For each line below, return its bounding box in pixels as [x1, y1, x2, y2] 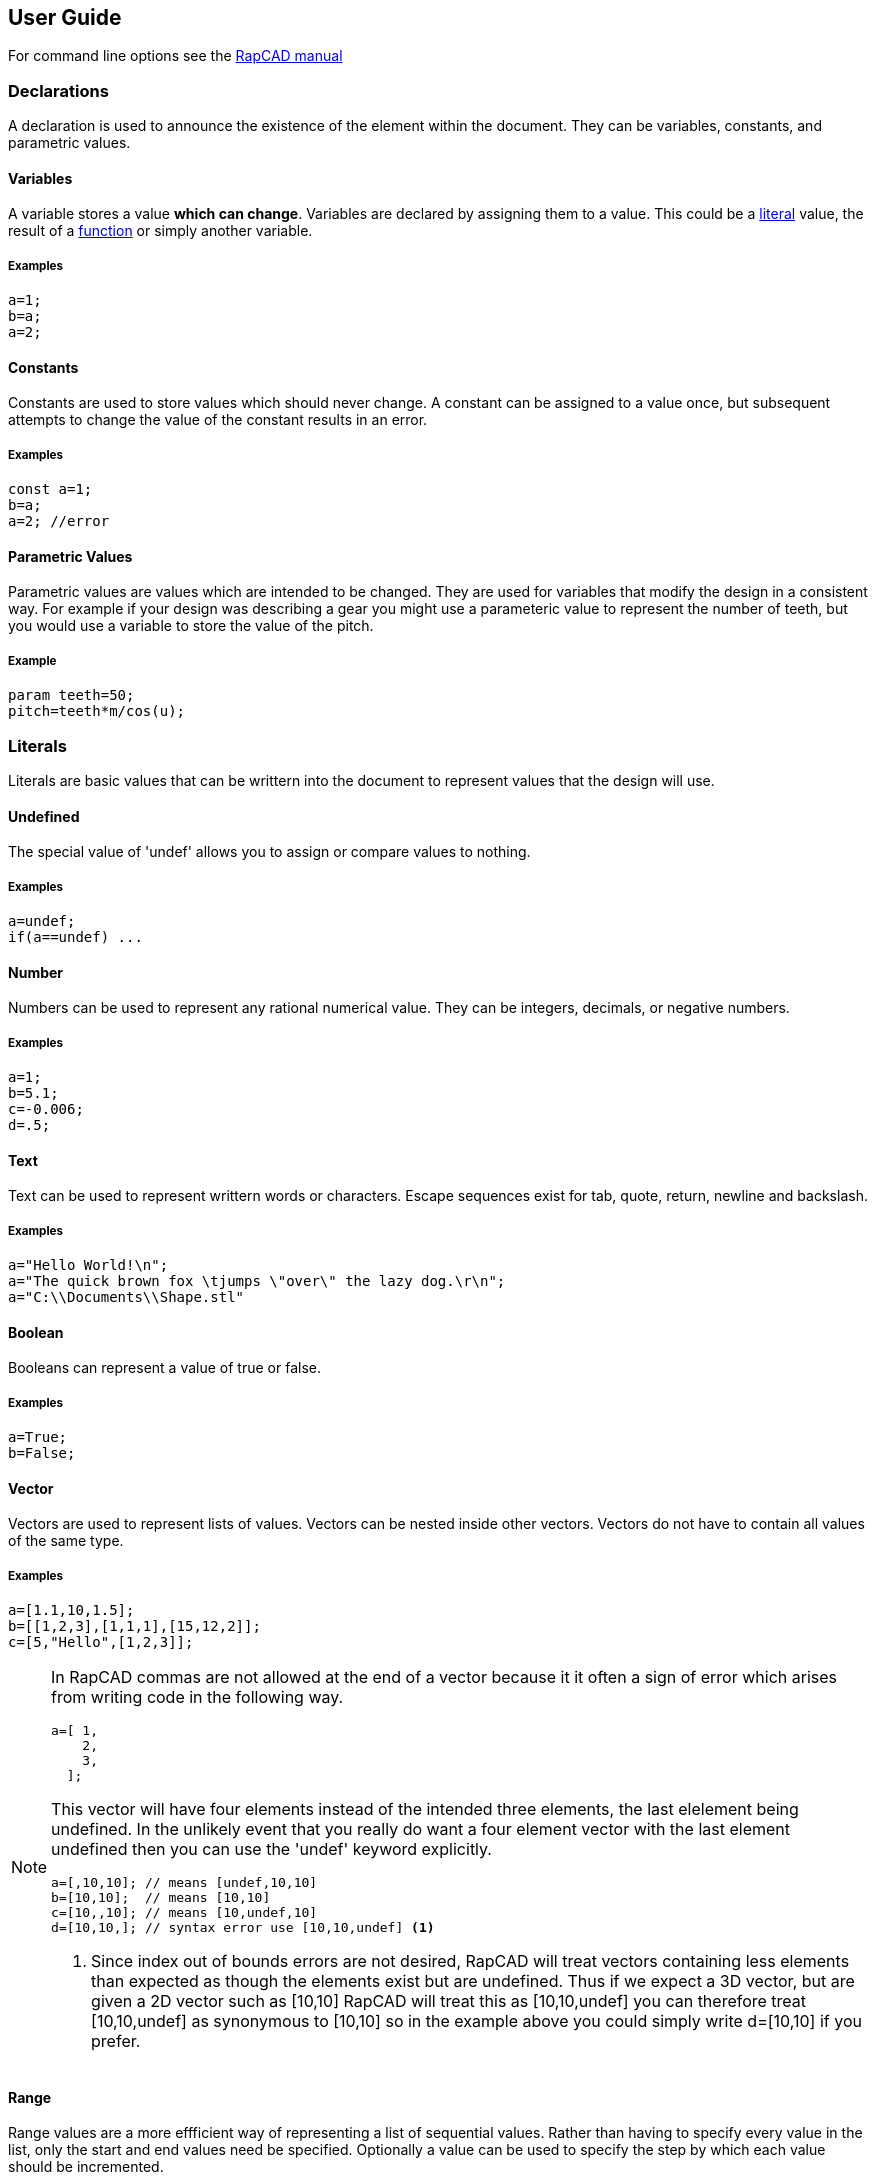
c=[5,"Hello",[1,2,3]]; [8, 1633, 194, 1650]
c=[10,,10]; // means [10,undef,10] [51, 1904, 318, 1920]
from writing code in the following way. [51, 1686, 344, 1707]
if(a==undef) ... [8, 928, 143, 945]
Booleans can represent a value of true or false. [8, 1359, 321, 1377]
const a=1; [8, 481, 93, 498]
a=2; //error [8, 513, 110, 530]
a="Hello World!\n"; [8, 1256, 169, 1273]
